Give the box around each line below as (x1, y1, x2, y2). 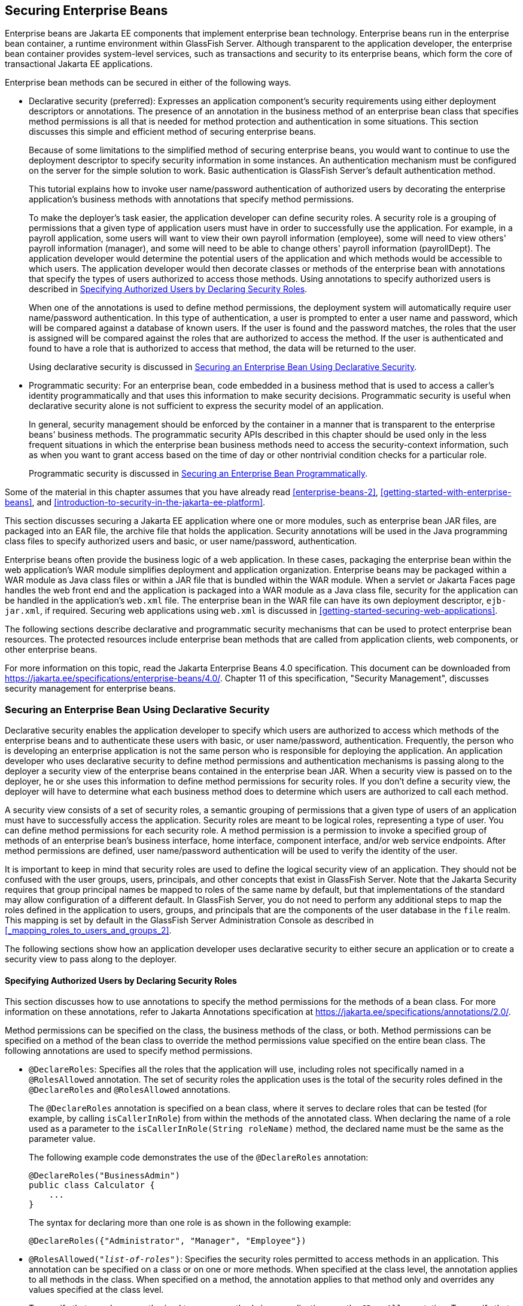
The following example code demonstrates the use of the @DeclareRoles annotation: (29, 1152, 369, 1163)
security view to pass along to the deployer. (5, 954, 177, 965)
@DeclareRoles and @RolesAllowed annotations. (29, 1084, 231, 1095)
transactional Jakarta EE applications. (5, 59, 153, 69)
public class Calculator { (29, 1180, 155, 1190)
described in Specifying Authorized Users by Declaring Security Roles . (29, 284, 308, 295)
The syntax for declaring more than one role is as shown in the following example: (29, 1217, 351, 1228)
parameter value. (29, 1134, 96, 1144)
